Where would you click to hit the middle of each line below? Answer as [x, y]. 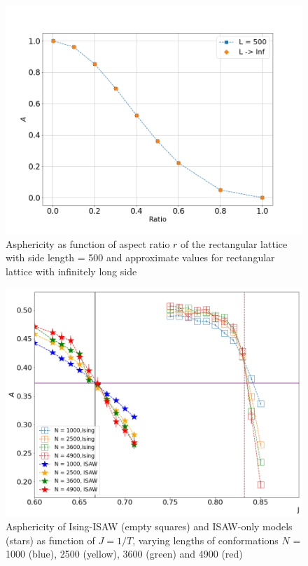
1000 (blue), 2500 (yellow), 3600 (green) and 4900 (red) [124, 554]
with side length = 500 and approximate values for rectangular [140, 257]
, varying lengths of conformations [205, 540]
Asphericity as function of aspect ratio [88, 243]
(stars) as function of [50, 540]
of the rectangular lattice [234, 243]
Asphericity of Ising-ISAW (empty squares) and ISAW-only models [149, 526]
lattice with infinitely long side [71, 271]
